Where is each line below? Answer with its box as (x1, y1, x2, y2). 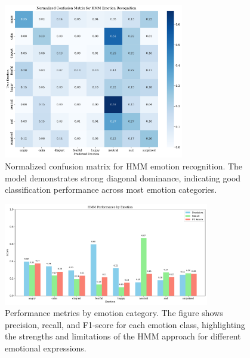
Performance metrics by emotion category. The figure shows (5, 307, 223, 319)
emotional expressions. (5, 342, 87, 354)
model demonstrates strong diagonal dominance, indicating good (5, 171, 241, 184)
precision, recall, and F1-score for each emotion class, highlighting (5, 318, 245, 330)
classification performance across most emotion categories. (5, 183, 217, 196)
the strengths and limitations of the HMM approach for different (5, 330, 241, 342)
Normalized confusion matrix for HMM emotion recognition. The (5, 159, 243, 172)
